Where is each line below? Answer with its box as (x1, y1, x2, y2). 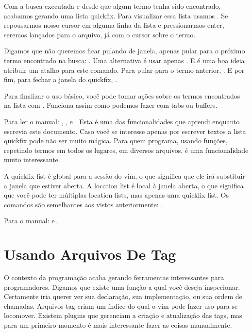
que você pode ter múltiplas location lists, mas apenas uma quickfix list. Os (4, 190, 229, 200)
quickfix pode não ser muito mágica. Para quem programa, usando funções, (4, 135, 228, 146)
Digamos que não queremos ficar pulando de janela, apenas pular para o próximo (4, 46, 245, 56)
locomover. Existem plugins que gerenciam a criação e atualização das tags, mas (4, 310, 242, 320)
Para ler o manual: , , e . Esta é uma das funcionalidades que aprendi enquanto (4, 116, 240, 126)
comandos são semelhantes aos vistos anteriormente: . (4, 199, 163, 209)
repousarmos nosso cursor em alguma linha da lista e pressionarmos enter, (4, 20, 224, 30)
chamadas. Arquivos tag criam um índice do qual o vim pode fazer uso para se (4, 300, 238, 311)
